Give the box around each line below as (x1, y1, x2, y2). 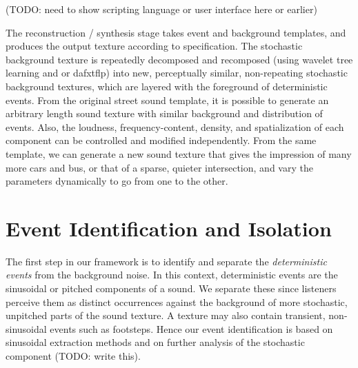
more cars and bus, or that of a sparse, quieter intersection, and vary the (6, 160, 313, 174)
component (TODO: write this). (6, 349, 141, 362)
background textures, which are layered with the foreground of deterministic (6, 79, 328, 93)
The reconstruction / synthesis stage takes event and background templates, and (6, 25, 346, 39)
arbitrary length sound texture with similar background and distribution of (6, 106, 323, 121)
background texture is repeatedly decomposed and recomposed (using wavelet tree (6, 52, 353, 66)
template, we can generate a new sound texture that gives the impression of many (6, 146, 352, 161)
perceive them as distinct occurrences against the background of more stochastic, (6, 294, 348, 309)
